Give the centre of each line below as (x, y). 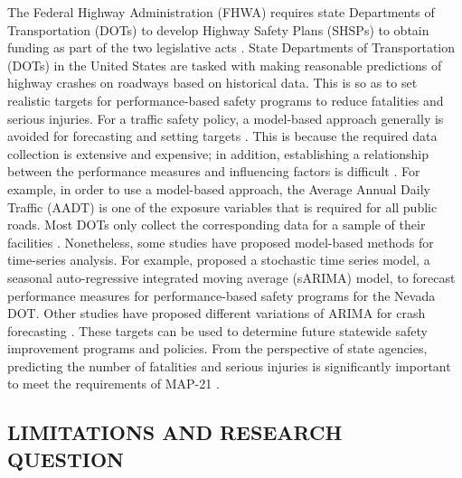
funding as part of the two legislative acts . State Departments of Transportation (231, 47)
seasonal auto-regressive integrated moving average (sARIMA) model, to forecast (231, 277)
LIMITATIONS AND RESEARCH (175, 432)
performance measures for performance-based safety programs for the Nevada (222, 295)
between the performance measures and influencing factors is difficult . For (214, 171)
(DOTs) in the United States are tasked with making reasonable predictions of (225, 65)
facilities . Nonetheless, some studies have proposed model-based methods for (221, 242)
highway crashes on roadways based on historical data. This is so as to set (212, 83)
